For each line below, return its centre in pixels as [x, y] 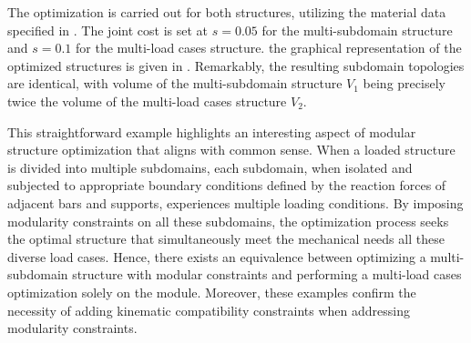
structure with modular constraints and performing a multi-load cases [267, 274]
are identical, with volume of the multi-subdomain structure [175, 83]
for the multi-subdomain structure [357, 30]
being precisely [404, 83]
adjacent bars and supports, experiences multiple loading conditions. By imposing [235, 202]
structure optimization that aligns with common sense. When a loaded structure [231, 150]
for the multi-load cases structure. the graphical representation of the [269, 48]
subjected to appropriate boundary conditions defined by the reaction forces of [227, 185]
